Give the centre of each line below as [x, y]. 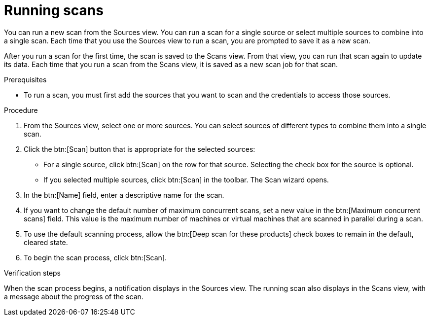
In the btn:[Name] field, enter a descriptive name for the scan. [124, 195]
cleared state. [46, 242]
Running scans [54, 10]
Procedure [21, 110]
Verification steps [33, 273]
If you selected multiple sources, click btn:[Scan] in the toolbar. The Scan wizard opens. [186, 179]
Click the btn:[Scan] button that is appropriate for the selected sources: [140, 149]
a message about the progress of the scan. [74, 296]
